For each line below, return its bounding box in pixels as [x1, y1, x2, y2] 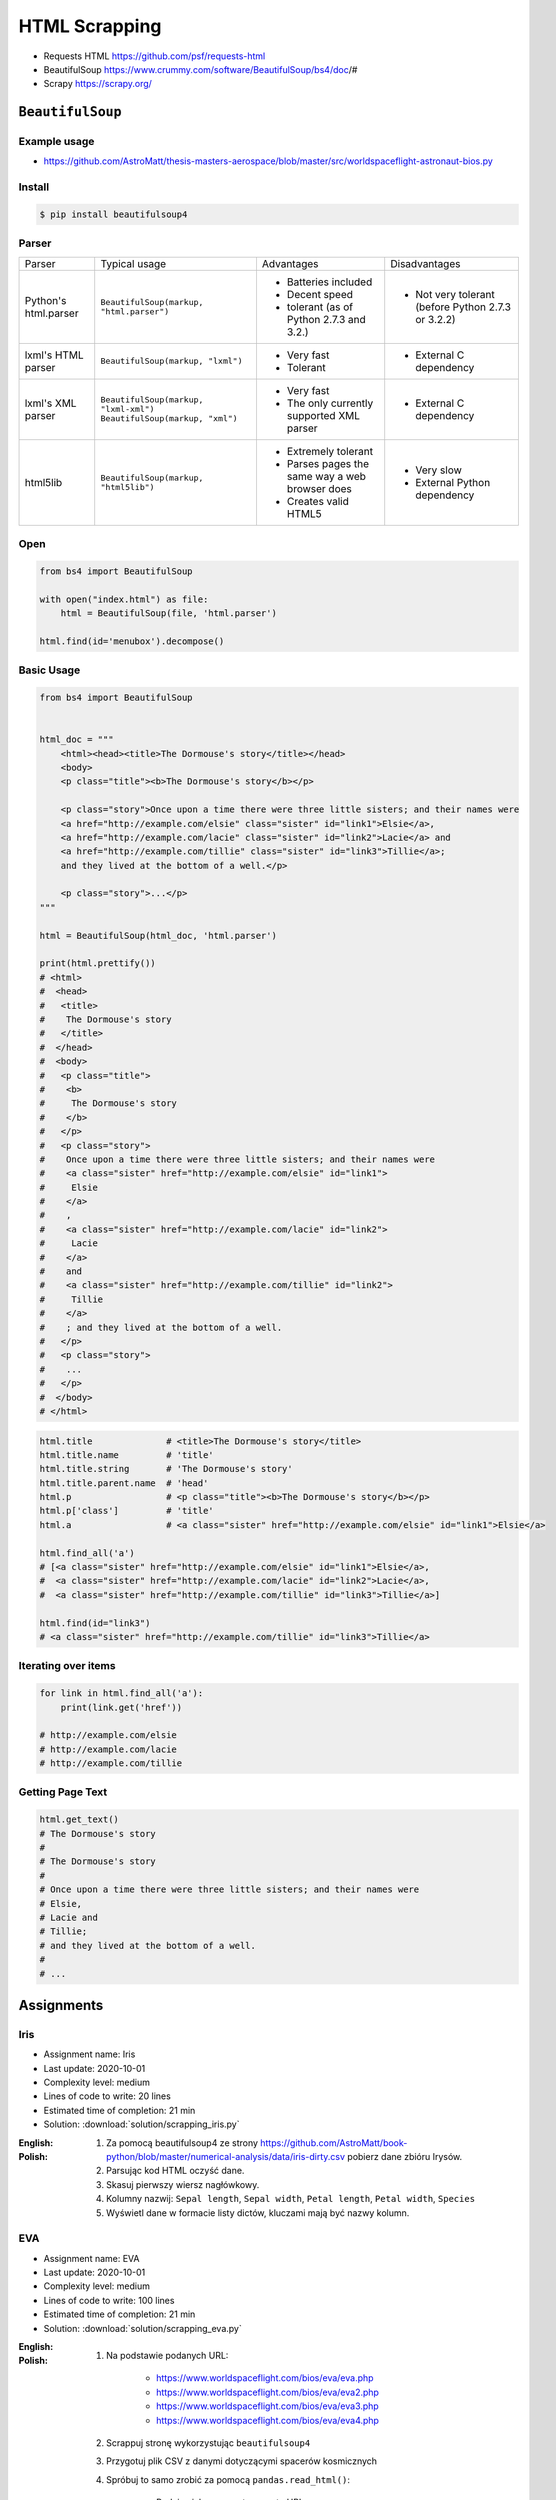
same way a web [286, 469, 367, 483]
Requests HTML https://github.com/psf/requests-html [43, 50, 266, 62]
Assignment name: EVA [43, 2252, 140, 2264]
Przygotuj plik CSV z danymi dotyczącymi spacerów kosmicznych [106, 2455, 378, 2467]
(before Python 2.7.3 [415, 300, 512, 314]
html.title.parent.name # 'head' [39, 1477, 209, 1489]
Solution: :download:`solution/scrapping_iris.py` [43, 2118, 240, 2130]
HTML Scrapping [18, 15, 162, 37]
